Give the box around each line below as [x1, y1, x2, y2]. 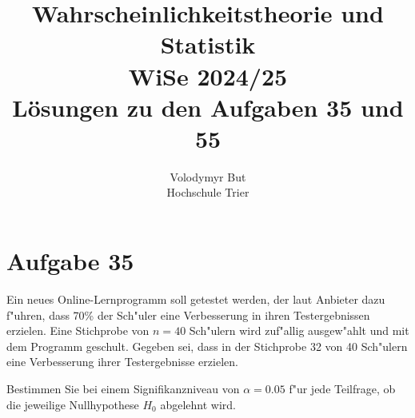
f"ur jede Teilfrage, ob [289, 380, 396, 396]
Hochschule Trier [166, 184, 249, 201]
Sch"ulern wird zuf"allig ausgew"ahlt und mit [189, 322, 409, 339]
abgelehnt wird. [160, 396, 236, 412]
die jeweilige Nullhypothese [6, 396, 139, 412]
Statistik [160, 28, 256, 61]
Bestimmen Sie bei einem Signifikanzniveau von [6, 380, 240, 396]
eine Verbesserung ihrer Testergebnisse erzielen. [6, 353, 238, 370]
